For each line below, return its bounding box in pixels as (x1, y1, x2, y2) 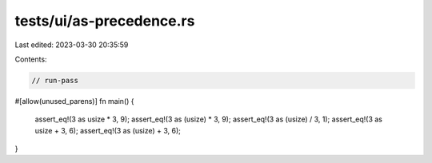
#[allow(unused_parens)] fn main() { (14, 96, 135, 105)
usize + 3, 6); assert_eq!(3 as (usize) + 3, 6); (34, 125, 182, 135)
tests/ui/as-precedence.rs (14, 12, 195, 30)
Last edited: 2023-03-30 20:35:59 (14, 40, 129, 50)
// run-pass (31, 76, 79, 85)
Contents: (14, 54, 47, 64)
